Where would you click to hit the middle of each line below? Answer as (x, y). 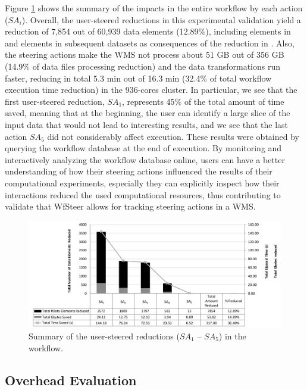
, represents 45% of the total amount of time (203, 101)
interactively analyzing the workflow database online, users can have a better (145, 159)
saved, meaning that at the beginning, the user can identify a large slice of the (148, 113)
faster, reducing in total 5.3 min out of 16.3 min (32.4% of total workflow (138, 78)
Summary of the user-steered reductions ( (104, 336)
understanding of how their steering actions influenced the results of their (139, 171)
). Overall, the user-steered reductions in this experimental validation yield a (161, 19)
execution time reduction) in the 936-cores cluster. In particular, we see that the (151, 90)
